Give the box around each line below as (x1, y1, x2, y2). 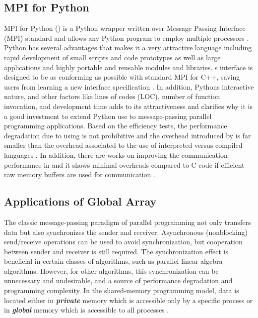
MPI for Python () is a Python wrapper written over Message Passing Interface (4, 23, 246, 33)
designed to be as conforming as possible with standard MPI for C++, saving (4, 72, 240, 82)
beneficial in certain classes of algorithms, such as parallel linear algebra (4, 256, 223, 266)
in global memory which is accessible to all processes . (4, 305, 169, 315)
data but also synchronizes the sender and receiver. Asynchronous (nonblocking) (4, 226, 248, 237)
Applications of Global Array (4, 194, 157, 209)
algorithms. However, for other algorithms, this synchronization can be (4, 265, 219, 276)
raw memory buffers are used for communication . (4, 169, 155, 180)
